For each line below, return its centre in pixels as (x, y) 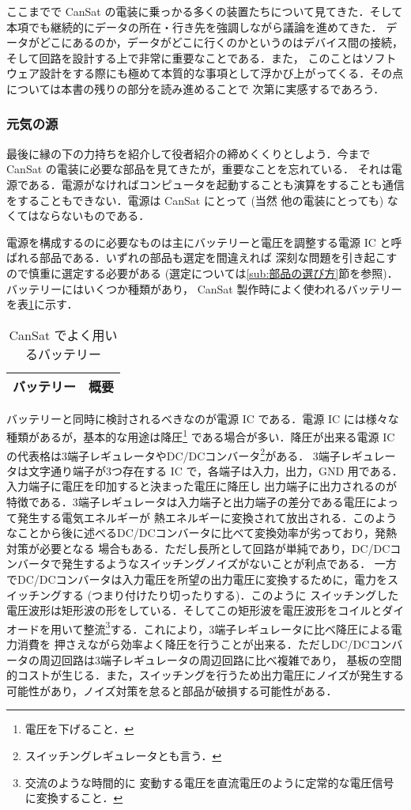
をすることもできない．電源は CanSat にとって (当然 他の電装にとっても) (195, 200)
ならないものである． (94, 216)
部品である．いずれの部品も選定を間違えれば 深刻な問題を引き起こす (218, 257)
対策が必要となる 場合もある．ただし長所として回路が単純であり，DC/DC (198, 548)
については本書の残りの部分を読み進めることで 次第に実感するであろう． (196, 88)
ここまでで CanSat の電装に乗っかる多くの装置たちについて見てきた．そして (205, 11)
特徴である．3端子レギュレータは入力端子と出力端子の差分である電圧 (186, 502)
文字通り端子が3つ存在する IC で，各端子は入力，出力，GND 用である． (215, 470)
